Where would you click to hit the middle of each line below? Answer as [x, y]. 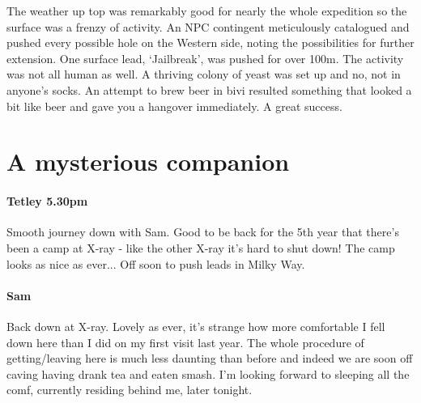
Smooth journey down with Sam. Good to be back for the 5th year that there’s [203, 232]
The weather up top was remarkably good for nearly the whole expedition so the [207, 11]
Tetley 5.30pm [47, 201]
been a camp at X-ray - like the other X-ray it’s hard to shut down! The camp [201, 247]
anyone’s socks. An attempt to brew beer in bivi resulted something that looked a [209, 89]
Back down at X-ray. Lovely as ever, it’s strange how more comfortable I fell [196, 326]
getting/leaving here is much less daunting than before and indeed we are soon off [210, 358]
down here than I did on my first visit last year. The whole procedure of [185, 342]
